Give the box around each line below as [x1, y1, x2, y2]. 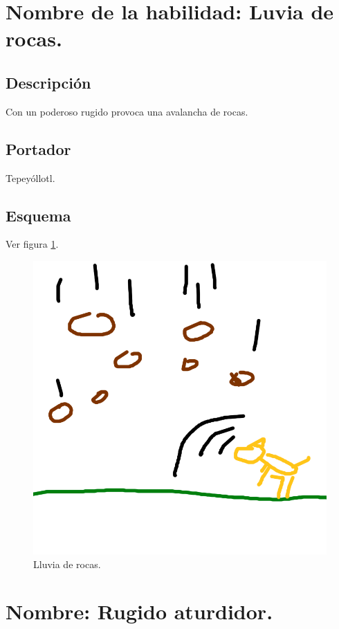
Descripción [6, 71, 91, 93]
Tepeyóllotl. [6, 170, 55, 185]
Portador [6, 138, 71, 159]
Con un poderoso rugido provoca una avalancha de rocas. [6, 104, 248, 118]
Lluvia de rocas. [33, 556, 101, 571]
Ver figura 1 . [6, 237, 59, 251]
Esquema [6, 204, 71, 226]
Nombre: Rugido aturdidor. [6, 597, 273, 626]
